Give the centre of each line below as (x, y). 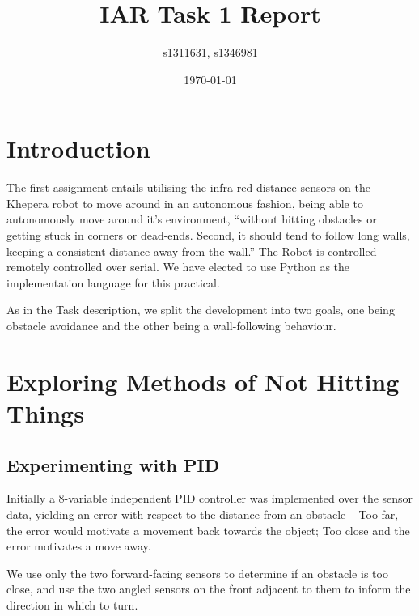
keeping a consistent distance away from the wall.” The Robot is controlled (192, 251)
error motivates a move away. (79, 546)
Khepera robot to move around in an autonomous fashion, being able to (185, 203)
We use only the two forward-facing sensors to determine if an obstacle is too (197, 573)
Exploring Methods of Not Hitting (203, 381)
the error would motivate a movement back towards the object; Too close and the (208, 530)
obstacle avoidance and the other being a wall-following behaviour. (171, 325)
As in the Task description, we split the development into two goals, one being (201, 310)
